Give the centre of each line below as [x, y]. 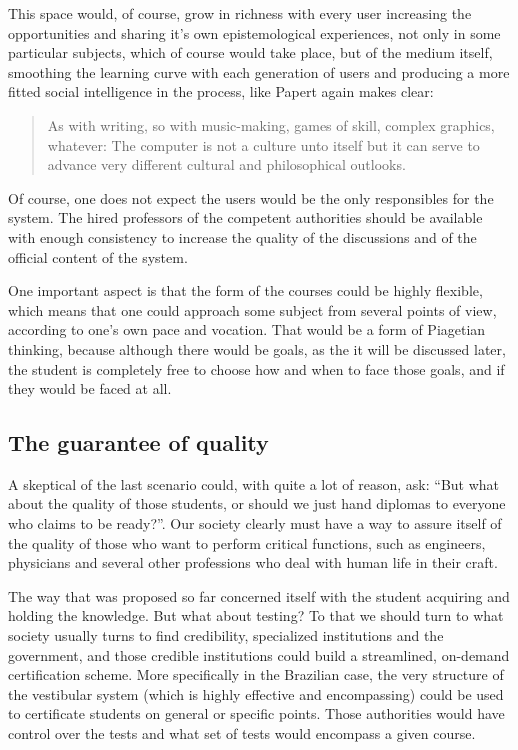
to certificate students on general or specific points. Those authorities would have [256, 713]
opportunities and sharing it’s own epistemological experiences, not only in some [254, 32]
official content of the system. [98, 256]
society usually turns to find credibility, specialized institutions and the [226, 635]
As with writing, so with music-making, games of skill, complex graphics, [271, 124]
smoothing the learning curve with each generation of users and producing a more [259, 71]
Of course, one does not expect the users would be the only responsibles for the [251, 197]
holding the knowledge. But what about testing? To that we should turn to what [256, 615]
